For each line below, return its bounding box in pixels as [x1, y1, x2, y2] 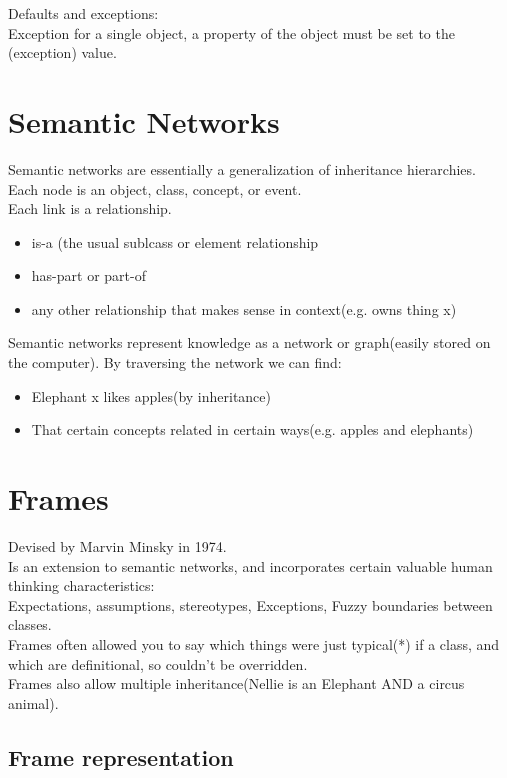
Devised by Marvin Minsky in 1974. [8, 535, 227, 556]
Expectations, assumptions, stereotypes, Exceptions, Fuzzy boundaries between [8, 594, 493, 615]
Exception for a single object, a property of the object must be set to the [8, 22, 455, 43]
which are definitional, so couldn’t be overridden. [8, 653, 308, 674]
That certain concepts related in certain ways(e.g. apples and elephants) [31, 419, 474, 440]
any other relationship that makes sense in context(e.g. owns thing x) [31, 298, 457, 319]
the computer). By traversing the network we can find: [8, 352, 342, 373]
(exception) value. [8, 42, 117, 63]
